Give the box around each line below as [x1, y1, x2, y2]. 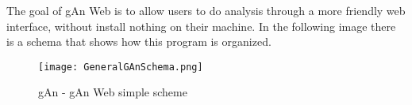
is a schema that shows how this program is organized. [6, 33, 271, 50]
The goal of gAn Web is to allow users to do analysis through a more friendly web [6, 2, 406, 18]
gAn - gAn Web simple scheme [38, 84, 187, 100]
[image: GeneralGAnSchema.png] [38, 61, 203, 73]
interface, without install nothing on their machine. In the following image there [6, 17, 396, 34]
